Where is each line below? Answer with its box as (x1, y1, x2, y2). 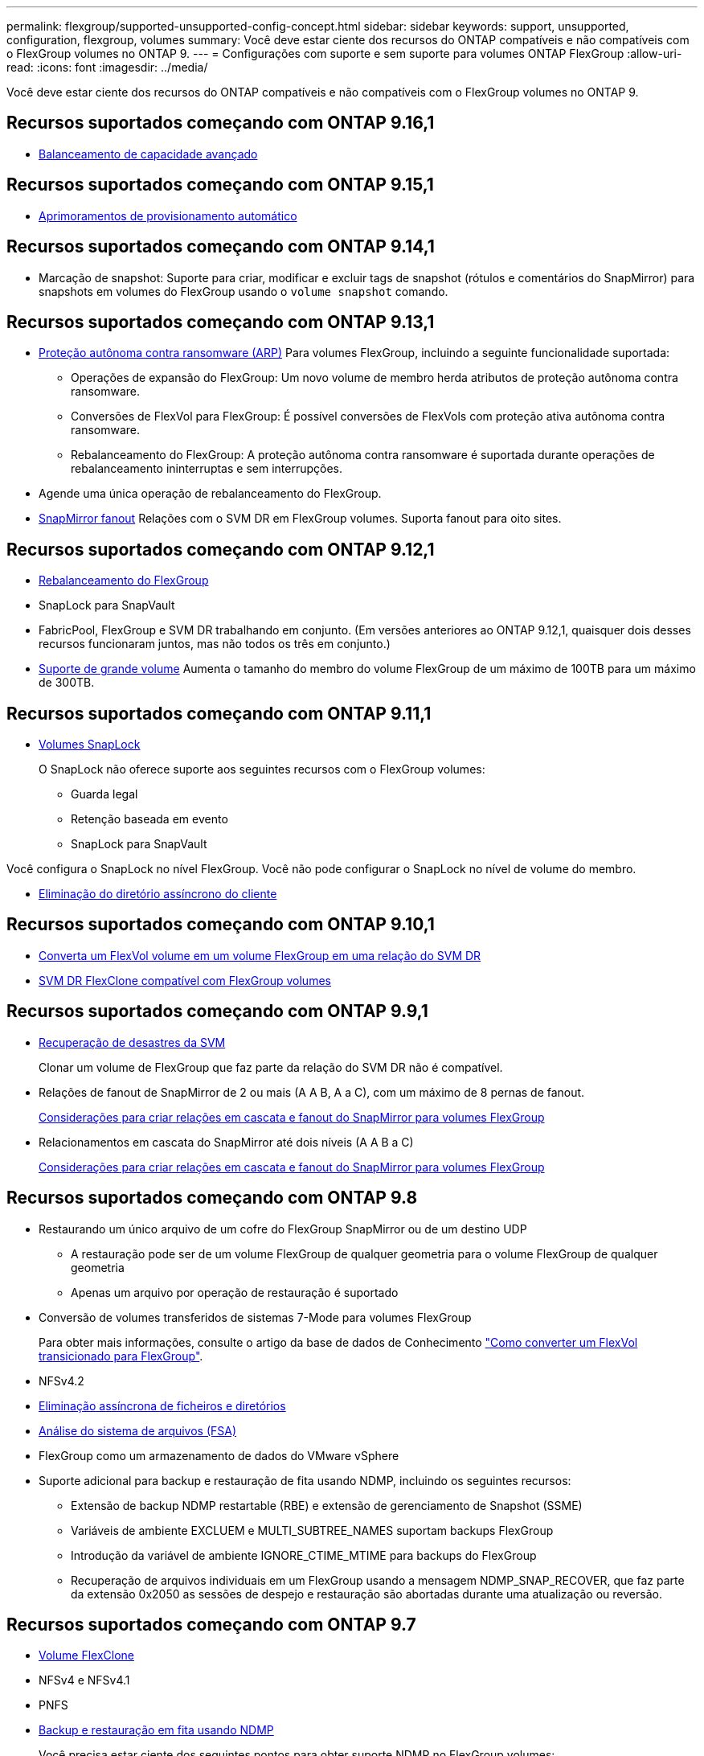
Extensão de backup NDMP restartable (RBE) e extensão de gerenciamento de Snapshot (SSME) (71, 1498, 583, 1512)
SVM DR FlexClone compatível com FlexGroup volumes (39, 973, 331, 987)
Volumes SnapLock (39, 737, 141, 752)
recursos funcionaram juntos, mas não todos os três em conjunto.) (39, 637, 391, 651)
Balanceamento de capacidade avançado (39, 146, 258, 161)
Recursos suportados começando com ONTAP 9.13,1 (6, 311, 435, 332)
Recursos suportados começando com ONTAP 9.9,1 (6, 1001, 428, 1022)
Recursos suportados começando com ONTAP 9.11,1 (6, 703, 432, 724)
